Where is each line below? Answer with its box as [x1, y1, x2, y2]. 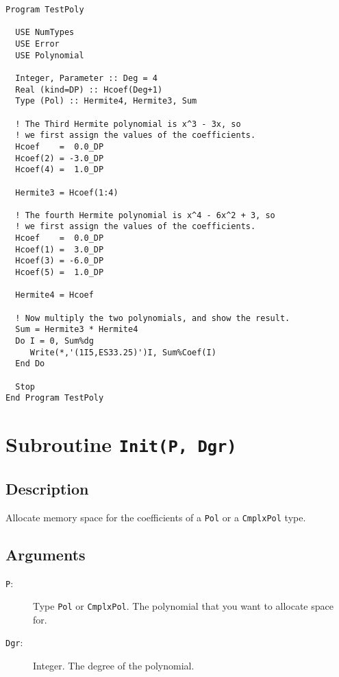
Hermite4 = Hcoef [15, 290, 94, 300]
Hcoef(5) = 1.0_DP [15, 268, 104, 278]
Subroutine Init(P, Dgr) [5, 430, 237, 458]
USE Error [15, 38, 60, 49]
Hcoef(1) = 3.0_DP [15, 244, 104, 254]
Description [5, 477, 89, 499]
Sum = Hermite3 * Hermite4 [15, 324, 138, 335]
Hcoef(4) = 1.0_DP [15, 165, 104, 175]
